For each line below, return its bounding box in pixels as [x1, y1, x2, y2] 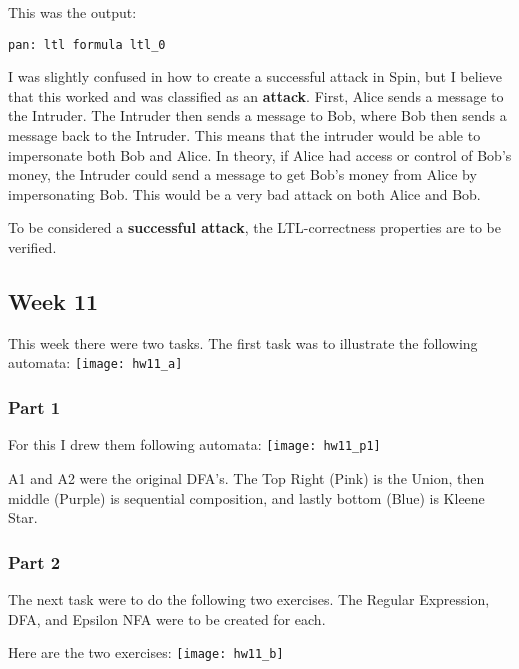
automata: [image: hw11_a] [8, 352, 183, 373]
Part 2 [8, 549, 61, 574]
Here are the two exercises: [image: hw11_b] [8, 642, 284, 663]
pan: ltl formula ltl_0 [8, 37, 166, 52]
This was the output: [8, 2, 137, 22]
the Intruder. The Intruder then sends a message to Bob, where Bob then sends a [8, 105, 507, 126]
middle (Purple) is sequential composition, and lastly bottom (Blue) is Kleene [8, 487, 485, 508]
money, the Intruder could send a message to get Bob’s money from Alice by [8, 164, 477, 185]
